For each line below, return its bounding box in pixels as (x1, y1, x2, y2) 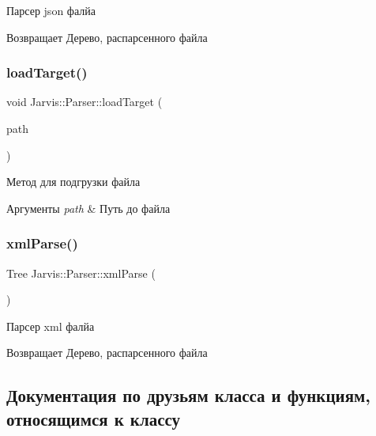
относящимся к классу (6, 406, 181, 430)
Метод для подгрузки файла (6, 173, 141, 190)
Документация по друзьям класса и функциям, (6, 383, 371, 408)
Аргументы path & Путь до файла (6, 199, 171, 216)
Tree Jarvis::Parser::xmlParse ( (6, 264, 156, 281)
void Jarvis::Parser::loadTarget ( (6, 93, 163, 110)
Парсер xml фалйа (6, 317, 95, 334)
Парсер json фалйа (6, 2, 96, 18)
